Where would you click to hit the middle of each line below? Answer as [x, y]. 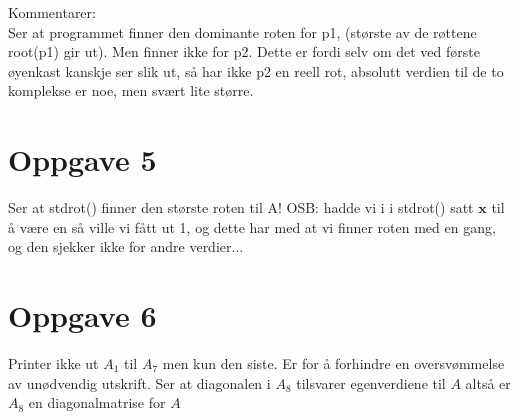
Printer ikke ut [53, 363]
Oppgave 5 [82, 159]
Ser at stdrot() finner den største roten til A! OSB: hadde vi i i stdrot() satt [241, 207]
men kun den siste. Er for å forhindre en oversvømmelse [333, 363]
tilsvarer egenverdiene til [371, 382]
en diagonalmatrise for [97, 402]
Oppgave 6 [82, 315]
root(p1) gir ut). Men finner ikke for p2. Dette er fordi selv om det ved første [244, 51]
